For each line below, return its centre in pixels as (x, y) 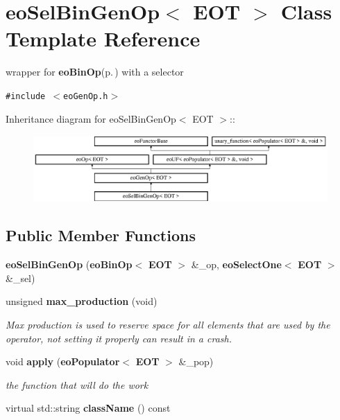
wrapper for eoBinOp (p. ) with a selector (95, 72)
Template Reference (103, 38)
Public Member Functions (101, 235)
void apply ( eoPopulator (63, 361)
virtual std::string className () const (88, 408)
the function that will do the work (77, 384)
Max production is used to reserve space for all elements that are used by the (168, 325)
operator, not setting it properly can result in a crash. (119, 338)
